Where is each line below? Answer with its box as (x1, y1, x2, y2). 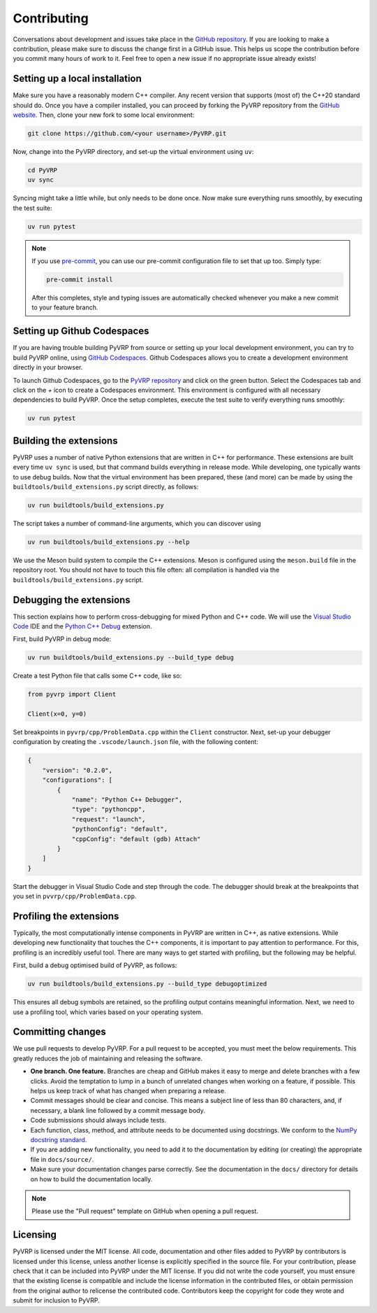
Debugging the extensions (13, 594, 131, 605)
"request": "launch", (71, 815, 146, 823)
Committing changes (13, 1026, 106, 1038)
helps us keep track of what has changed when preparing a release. (30, 1087, 226, 1095)
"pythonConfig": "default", (71, 825, 168, 833)
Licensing (13, 1229, 57, 1241)
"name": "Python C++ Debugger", (71, 796, 183, 804)
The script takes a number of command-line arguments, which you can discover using (13, 519, 261, 528)
